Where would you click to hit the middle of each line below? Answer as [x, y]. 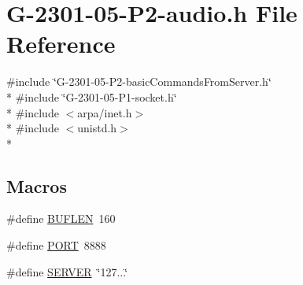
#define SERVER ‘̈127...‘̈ [67, 271]
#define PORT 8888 [56, 245]
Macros [37, 185]
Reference [61, 44]
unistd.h [97, 128]
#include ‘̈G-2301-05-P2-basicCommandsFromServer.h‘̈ [139, 81]
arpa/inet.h [105, 112]
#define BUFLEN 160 [61, 218]
